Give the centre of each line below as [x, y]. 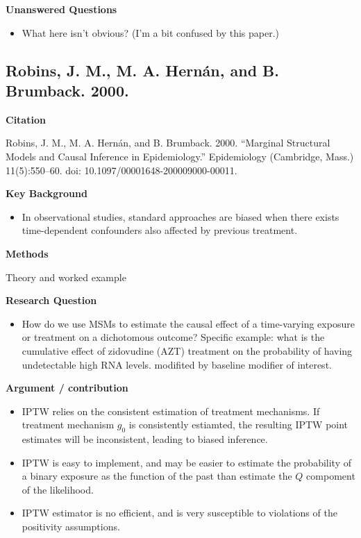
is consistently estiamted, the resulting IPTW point [238, 424]
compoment [331, 476]
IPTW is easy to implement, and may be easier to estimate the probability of [187, 462]
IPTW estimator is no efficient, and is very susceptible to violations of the [179, 513]
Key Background [47, 193]
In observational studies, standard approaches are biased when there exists [180, 216]
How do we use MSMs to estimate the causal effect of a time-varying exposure [188, 323]
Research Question [51, 300]
